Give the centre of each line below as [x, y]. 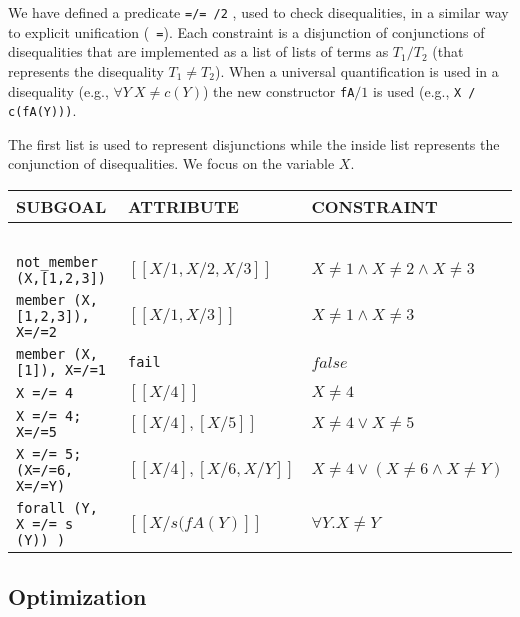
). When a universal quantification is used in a [356, 70]
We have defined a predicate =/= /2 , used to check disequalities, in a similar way [258, 12]
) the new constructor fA [278, 90]
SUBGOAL [61, 206]
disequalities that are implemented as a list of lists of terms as [198, 51]
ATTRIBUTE [183, 206]
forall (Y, [57, 508]
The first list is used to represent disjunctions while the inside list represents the [254, 143]
